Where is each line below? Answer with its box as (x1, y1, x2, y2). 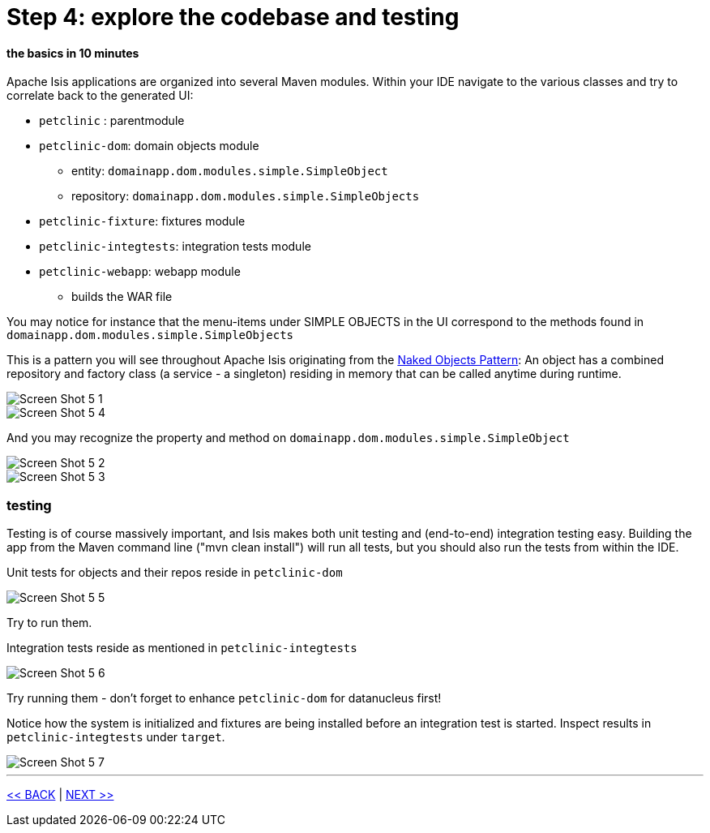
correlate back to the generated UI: (6, 88, 194, 103)
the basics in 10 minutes (6, 45, 139, 60)
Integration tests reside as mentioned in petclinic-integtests (6, 641, 357, 655)
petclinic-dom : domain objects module (39, 139, 259, 153)
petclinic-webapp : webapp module (39, 264, 241, 279)
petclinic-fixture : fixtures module (39, 214, 246, 229)
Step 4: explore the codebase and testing (6, 3, 460, 31)
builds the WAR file (71, 290, 173, 304)
